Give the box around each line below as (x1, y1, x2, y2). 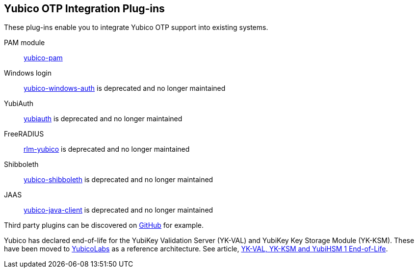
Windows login (4, 69, 52, 78)
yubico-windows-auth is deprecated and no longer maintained (24, 84, 226, 93)
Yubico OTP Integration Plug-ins (4, 2, 165, 15)
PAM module (4, 38, 45, 47)
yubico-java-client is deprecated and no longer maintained (24, 206, 213, 215)
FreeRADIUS (4, 130, 44, 138)
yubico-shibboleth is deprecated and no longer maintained (24, 175, 213, 184)
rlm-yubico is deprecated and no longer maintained (24, 145, 190, 154)
